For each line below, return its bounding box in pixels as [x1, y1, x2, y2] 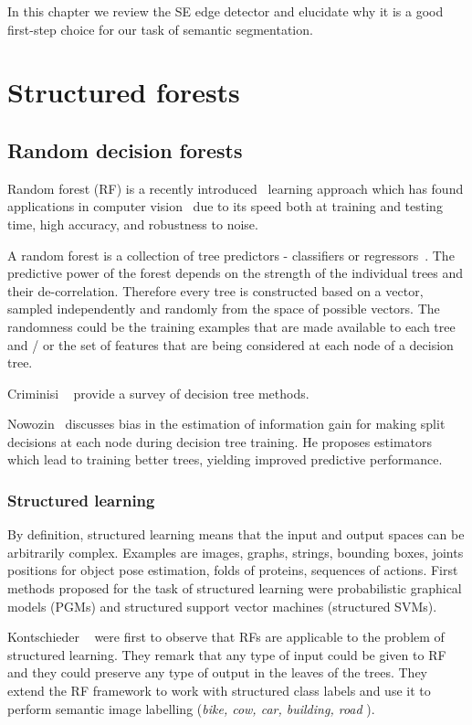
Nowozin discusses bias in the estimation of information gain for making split [7, 414, 446, 433]
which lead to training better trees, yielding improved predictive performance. [7, 450, 443, 469]
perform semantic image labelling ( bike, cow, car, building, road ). [7, 698, 375, 718]
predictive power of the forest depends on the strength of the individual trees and [7, 263, 464, 283]
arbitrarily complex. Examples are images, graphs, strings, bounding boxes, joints [7, 542, 464, 561]
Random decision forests [7, 135, 243, 164]
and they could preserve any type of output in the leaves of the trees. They [7, 663, 427, 682]
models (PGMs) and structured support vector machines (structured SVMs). [7, 596, 437, 615]
